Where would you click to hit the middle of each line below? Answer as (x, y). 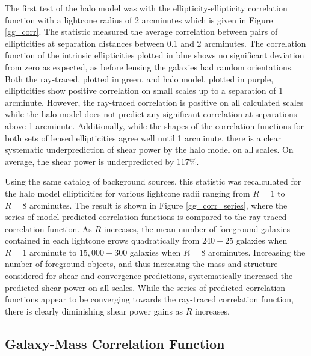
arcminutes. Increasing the (257, 252)
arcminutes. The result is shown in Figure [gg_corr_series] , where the (158, 205)
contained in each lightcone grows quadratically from (102, 240)
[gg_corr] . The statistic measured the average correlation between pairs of (141, 32)
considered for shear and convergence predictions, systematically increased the (149, 276)
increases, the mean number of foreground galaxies (197, 228)
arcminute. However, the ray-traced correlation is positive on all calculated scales (154, 102)
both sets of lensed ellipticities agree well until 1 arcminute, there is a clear (143, 137)
